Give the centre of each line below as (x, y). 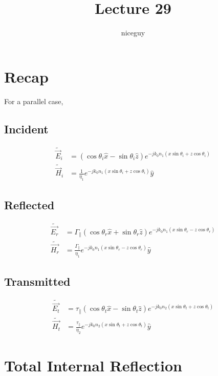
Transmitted (37, 281)
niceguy (133, 33)
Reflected (29, 204)
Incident (26, 128)
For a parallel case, (34, 101)
